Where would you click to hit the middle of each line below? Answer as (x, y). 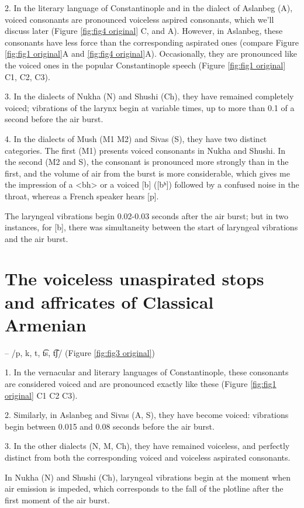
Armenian (46, 324)
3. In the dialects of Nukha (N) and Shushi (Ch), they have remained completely (149, 96)
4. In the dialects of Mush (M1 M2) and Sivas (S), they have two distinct (136, 138)
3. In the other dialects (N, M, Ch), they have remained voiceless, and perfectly (147, 446)
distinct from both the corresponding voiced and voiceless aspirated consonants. (148, 457)
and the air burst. (37, 238)
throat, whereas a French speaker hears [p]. (82, 196)
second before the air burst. (54, 119)
